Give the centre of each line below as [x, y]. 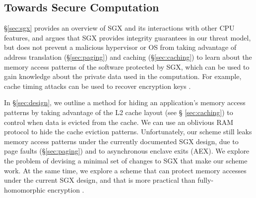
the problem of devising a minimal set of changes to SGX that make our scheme [126, 160]
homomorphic [25, 189]
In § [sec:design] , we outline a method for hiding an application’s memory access [125, 102]
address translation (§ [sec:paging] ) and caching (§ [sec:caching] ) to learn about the [128, 57]
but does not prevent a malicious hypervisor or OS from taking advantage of [120, 47]
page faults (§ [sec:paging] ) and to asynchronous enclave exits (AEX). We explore [127, 151]
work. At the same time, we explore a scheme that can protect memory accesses [125, 170]
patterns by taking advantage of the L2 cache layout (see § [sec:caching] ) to [119, 112]
